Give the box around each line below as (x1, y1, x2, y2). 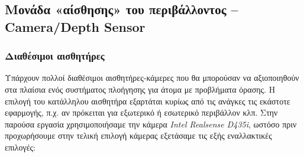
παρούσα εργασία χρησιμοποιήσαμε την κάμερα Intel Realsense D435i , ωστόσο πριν (5, 117, 297, 130)
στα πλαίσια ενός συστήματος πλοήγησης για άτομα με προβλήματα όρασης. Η (5, 83, 276, 95)
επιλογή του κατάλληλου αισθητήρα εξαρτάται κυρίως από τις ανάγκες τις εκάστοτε (5, 94, 290, 107)
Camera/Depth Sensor (5, 17, 145, 35)
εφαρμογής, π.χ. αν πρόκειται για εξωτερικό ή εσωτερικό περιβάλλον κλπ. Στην (5, 106, 278, 119)
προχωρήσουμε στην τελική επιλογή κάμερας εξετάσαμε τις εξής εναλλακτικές (5, 129, 272, 142)
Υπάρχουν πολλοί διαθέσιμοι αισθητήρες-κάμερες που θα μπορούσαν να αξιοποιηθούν (5, 71, 299, 84)
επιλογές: (5, 140, 36, 153)
